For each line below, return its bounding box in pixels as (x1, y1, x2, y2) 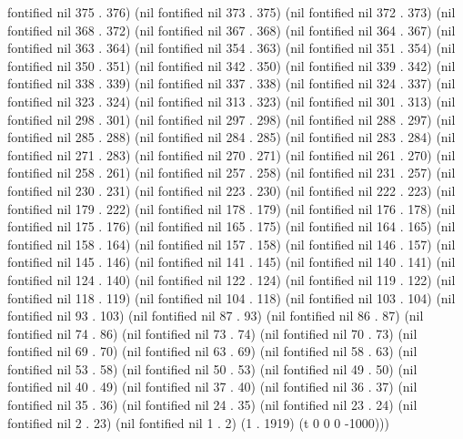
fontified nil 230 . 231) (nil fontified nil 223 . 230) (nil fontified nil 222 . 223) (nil (7, 180, 456, 199)
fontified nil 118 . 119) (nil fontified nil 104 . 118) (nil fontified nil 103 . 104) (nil (7, 288, 456, 307)
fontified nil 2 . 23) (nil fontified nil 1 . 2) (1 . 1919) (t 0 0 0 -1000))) (7, 413, 390, 432)
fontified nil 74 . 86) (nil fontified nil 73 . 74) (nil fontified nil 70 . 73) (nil (7, 323, 418, 342)
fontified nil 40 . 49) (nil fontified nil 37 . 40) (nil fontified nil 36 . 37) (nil (7, 377, 418, 396)
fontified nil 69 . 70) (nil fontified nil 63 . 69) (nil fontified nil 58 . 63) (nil (7, 342, 418, 361)
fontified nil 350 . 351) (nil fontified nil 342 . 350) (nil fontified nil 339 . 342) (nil (7, 56, 456, 75)
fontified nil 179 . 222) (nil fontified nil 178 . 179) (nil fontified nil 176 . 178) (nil (7, 199, 456, 218)
